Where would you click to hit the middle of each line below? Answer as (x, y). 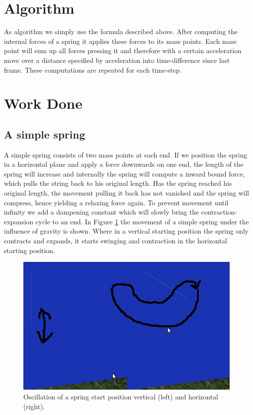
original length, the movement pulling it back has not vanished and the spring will (126, 193)
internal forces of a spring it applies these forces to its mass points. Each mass (120, 41)
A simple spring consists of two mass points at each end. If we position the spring (126, 154)
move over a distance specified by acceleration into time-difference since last (117, 60)
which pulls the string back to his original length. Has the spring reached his (118, 183)
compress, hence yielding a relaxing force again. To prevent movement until (116, 202)
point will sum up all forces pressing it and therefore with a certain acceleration (123, 50)
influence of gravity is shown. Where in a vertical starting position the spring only (126, 231)
